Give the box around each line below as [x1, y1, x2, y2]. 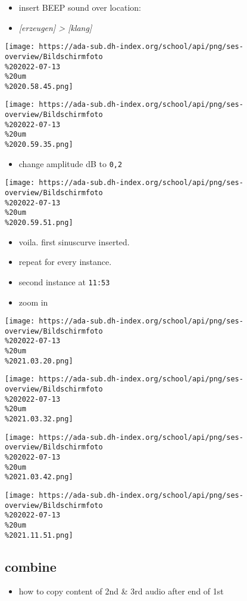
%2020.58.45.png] [5, 82, 73, 91]
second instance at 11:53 [18, 275, 110, 288]
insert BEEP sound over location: [18, 1, 141, 13]
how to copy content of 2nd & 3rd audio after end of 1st [18, 585, 224, 597]
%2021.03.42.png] [5, 473, 73, 482]
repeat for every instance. [18, 255, 112, 268]
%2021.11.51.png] [5, 531, 73, 540]
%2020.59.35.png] [5, 140, 73, 149]
